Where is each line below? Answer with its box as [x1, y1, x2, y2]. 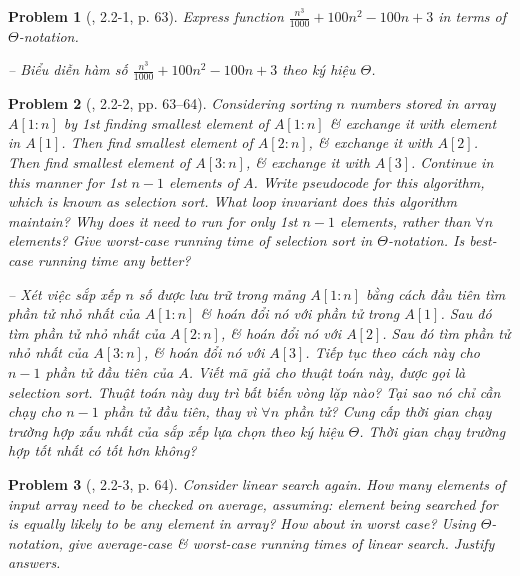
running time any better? [38, 250, 191, 270]
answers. [8, 552, 61, 573]
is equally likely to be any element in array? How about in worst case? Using [8, 513, 476, 534]
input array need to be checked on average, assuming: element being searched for [8, 493, 498, 514]
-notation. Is [387, 230, 465, 251]
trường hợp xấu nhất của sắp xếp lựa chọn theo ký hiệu [8, 420, 344, 441]
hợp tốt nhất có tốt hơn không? [8, 440, 197, 461]
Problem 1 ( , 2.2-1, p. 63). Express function [8, 6, 284, 26]
